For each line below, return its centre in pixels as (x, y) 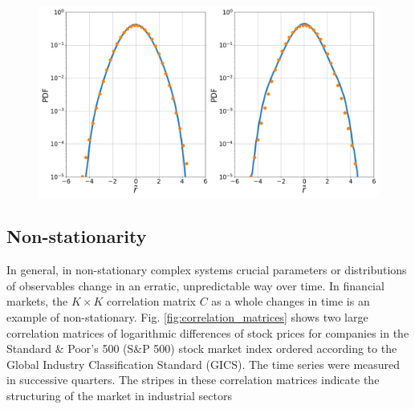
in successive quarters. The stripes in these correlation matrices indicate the (193, 380)
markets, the (37, 301)
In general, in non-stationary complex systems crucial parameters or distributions (207, 270)
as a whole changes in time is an (291, 301)
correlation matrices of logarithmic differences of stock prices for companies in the (208, 332)
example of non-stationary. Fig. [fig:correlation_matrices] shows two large (187, 317)
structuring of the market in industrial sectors (119, 396)
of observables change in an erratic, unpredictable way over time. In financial (195, 285)
